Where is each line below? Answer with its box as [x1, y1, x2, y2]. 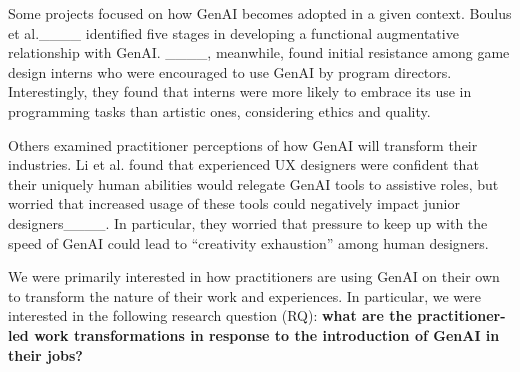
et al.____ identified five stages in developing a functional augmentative [8, 22, 459, 43]
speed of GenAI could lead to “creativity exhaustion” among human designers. [8, 232, 489, 253]
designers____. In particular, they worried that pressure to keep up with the [8, 212, 488, 233]
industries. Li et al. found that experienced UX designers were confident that [8, 154, 479, 175]
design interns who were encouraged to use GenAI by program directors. [8, 61, 452, 82]
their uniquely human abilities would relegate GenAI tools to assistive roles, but [8, 173, 499, 194]
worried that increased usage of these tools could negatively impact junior [8, 193, 460, 214]
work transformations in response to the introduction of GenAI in [34, 324, 500, 345]
